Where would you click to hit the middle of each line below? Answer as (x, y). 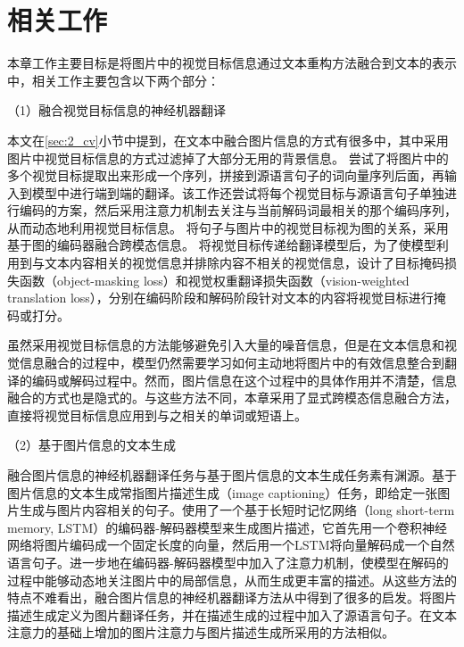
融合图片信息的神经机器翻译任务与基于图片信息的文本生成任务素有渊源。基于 (232, 475)
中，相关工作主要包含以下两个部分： (113, 80)
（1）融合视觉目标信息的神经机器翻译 (116, 110)
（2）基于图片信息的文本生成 (91, 445)
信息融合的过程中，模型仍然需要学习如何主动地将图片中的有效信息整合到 (232, 363)
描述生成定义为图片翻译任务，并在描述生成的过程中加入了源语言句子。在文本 (232, 614)
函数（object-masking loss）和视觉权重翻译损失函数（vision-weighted (214, 280)
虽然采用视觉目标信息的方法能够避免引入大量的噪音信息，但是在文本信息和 (226, 345)
